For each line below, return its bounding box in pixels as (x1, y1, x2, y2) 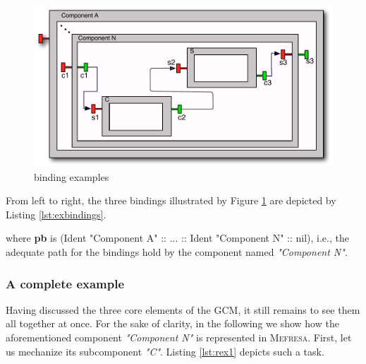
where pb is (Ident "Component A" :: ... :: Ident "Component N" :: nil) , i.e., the (6, 230, 349, 245)
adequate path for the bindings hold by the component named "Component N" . (6, 244, 348, 259)
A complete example (6, 274, 125, 292)
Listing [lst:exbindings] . (6, 206, 106, 221)
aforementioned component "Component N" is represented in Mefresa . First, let (6, 329, 352, 344)
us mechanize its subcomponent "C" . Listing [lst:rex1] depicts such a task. (6, 344, 324, 358)
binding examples (34, 169, 109, 184)
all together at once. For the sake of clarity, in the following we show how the (6, 316, 339, 331)
